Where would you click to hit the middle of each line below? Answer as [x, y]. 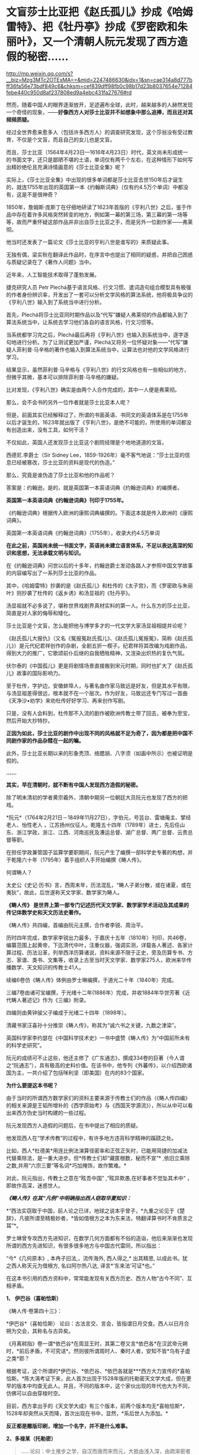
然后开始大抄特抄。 [30, 720]
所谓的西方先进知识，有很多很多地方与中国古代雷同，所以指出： [84, 1245]
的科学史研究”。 [26, 1045]
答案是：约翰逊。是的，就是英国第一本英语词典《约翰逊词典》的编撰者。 [94, 487]
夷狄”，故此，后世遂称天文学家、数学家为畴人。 [65, 892]
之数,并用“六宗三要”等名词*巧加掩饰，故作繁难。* [66, 1165]
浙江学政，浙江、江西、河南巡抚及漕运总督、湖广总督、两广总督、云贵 [102, 832]
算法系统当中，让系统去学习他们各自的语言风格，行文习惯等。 [81, 322]
